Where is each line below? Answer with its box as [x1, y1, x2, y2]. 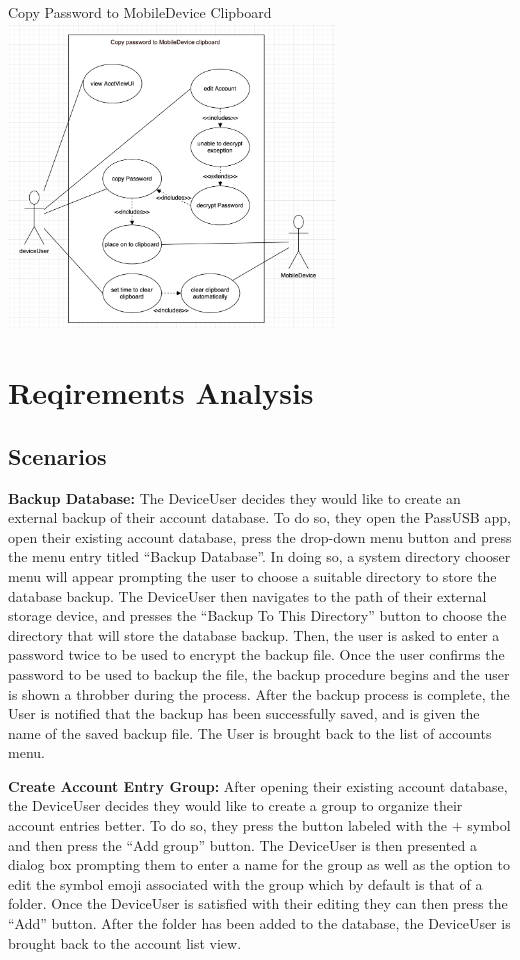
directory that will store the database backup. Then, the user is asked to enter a [8, 624, 500, 645]
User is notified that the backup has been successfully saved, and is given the [8, 703, 480, 724]
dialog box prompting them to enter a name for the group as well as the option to [8, 854, 510, 875]
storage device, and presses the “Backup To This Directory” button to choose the [8, 605, 507, 626]
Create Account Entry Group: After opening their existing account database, [8, 775, 508, 796]
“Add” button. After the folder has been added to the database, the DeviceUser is [8, 913, 511, 934]
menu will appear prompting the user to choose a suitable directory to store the [8, 565, 497, 586]
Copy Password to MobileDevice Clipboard [8, 2, 272, 22]
